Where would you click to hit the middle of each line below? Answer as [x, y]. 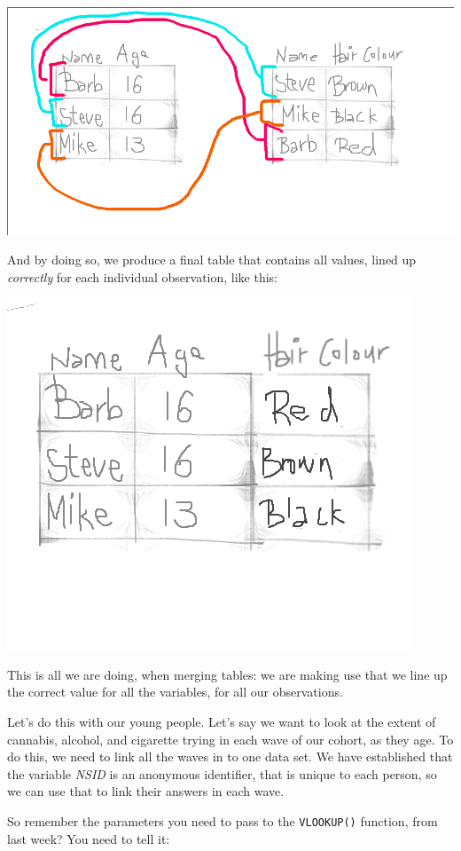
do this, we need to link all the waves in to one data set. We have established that [230, 756]
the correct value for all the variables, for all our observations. [175, 692]
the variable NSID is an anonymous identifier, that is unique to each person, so [222, 773]
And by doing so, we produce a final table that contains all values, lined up [212, 260]
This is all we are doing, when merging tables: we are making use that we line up [227, 674]
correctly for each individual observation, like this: [143, 276]
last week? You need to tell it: [89, 838]
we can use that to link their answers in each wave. [146, 791]
